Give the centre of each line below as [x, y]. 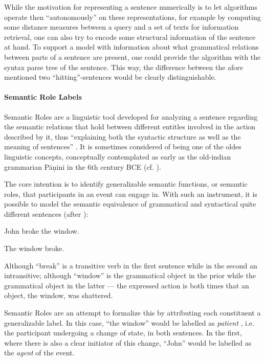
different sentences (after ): [46, 213]
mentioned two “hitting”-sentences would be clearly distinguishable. [110, 77]
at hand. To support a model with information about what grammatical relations [131, 47]
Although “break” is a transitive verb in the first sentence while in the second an [131, 265]
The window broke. [34, 248]
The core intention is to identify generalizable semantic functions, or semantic [126, 184]
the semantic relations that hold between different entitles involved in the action [130, 127]
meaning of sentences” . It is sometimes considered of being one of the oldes [123, 146]
